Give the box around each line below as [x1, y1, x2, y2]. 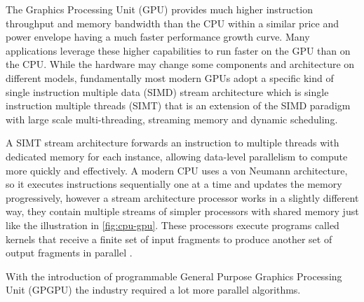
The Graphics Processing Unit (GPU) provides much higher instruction [6, 2, 313, 16]
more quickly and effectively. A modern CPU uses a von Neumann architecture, [6, 163, 348, 177]
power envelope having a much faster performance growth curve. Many [6, 29, 310, 44]
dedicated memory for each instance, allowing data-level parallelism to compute [6, 149, 348, 163]
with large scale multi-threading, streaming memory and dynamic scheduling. [6, 111, 338, 126]
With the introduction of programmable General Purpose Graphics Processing [6, 268, 342, 283]
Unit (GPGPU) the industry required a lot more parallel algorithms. [6, 282, 301, 297]
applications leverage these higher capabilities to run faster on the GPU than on [6, 43, 351, 57]
